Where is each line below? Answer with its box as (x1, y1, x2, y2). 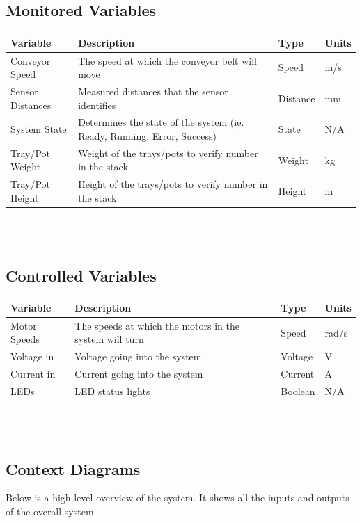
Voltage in (10, 349, 54, 364)
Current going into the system (74, 367, 203, 380)
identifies (78, 97, 116, 112)
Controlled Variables (6, 264, 157, 286)
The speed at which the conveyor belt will (78, 53, 257, 67)
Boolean (281, 383, 315, 398)
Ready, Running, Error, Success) (78, 129, 217, 143)
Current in (10, 367, 56, 380)
